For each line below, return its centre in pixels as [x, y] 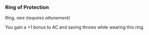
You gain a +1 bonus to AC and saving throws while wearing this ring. [75, 27]
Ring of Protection [27, 7]
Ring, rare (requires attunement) [37, 18]
